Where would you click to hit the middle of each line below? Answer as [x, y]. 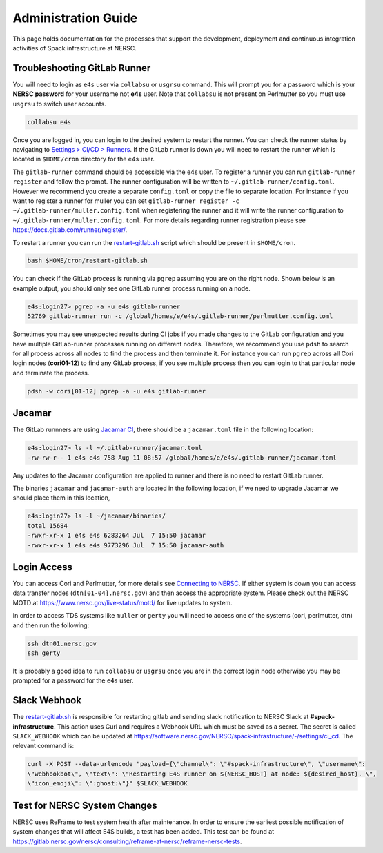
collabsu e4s [49, 122]
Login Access [42, 567]
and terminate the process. [51, 373]
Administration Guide [75, 18]
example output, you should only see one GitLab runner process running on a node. [132, 288]
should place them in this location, [61, 498]
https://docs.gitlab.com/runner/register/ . [70, 230]
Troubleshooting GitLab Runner [82, 68]
